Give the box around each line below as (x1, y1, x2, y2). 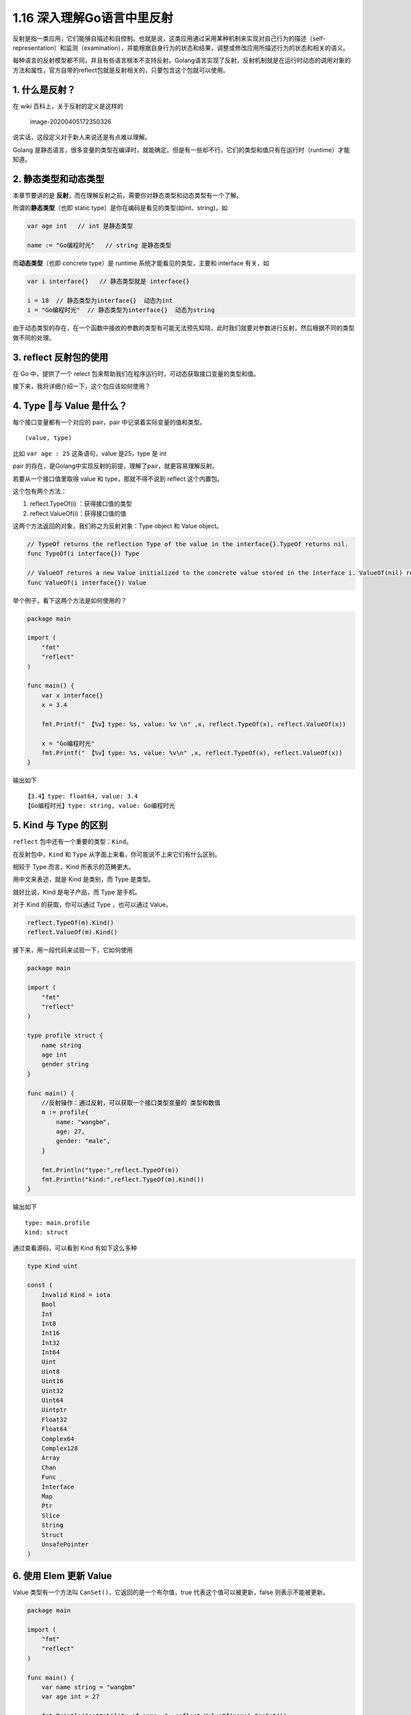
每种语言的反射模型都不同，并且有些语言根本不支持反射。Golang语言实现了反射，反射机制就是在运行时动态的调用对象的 (12, 56, 351, 64)
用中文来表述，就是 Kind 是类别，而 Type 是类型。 (12, 875, 155, 884)
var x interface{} (41, 691, 103, 699)
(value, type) (25, 434, 72, 442)
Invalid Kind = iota (41, 1290, 111, 1299)
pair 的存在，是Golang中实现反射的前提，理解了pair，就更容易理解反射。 (12, 462, 219, 470)
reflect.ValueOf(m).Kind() (27, 928, 118, 936)
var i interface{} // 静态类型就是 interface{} (27, 278, 190, 285)
